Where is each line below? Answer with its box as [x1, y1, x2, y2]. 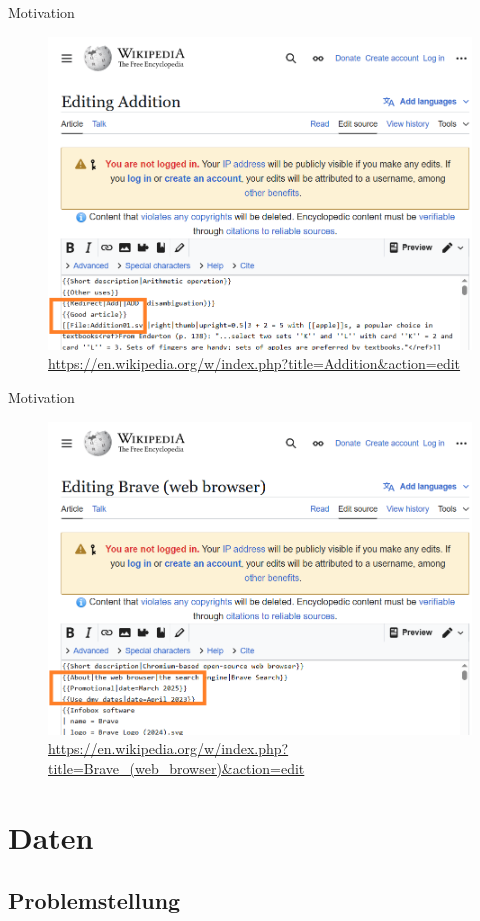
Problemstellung [8, 885, 181, 916]
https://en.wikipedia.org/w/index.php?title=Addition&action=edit [48, 353, 461, 374]
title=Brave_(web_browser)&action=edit [48, 757, 305, 778]
